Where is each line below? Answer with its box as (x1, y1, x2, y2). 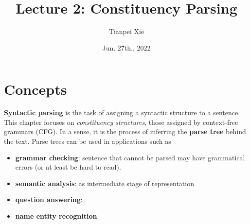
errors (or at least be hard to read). (15, 162, 121, 172)
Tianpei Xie (108, 26, 144, 36)
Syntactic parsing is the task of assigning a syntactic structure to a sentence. (4, 107, 240, 118)
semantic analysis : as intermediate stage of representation (15, 178, 194, 188)
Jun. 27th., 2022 (102, 42, 151, 52)
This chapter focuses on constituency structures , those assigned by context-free (4, 117, 238, 127)
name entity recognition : (15, 211, 99, 221)
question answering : (15, 194, 83, 205)
